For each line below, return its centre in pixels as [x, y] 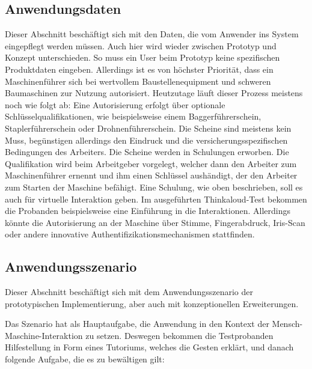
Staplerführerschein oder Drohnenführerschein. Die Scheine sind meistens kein [148, 128]
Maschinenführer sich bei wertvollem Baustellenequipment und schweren [138, 81]
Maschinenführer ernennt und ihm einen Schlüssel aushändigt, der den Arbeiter [151, 175]
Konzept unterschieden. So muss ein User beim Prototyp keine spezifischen [142, 57]
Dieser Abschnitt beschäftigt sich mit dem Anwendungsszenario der [129, 292]
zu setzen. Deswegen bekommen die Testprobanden [179, 335]
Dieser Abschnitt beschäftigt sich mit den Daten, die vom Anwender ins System [152, 34]
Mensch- [287, 324]
